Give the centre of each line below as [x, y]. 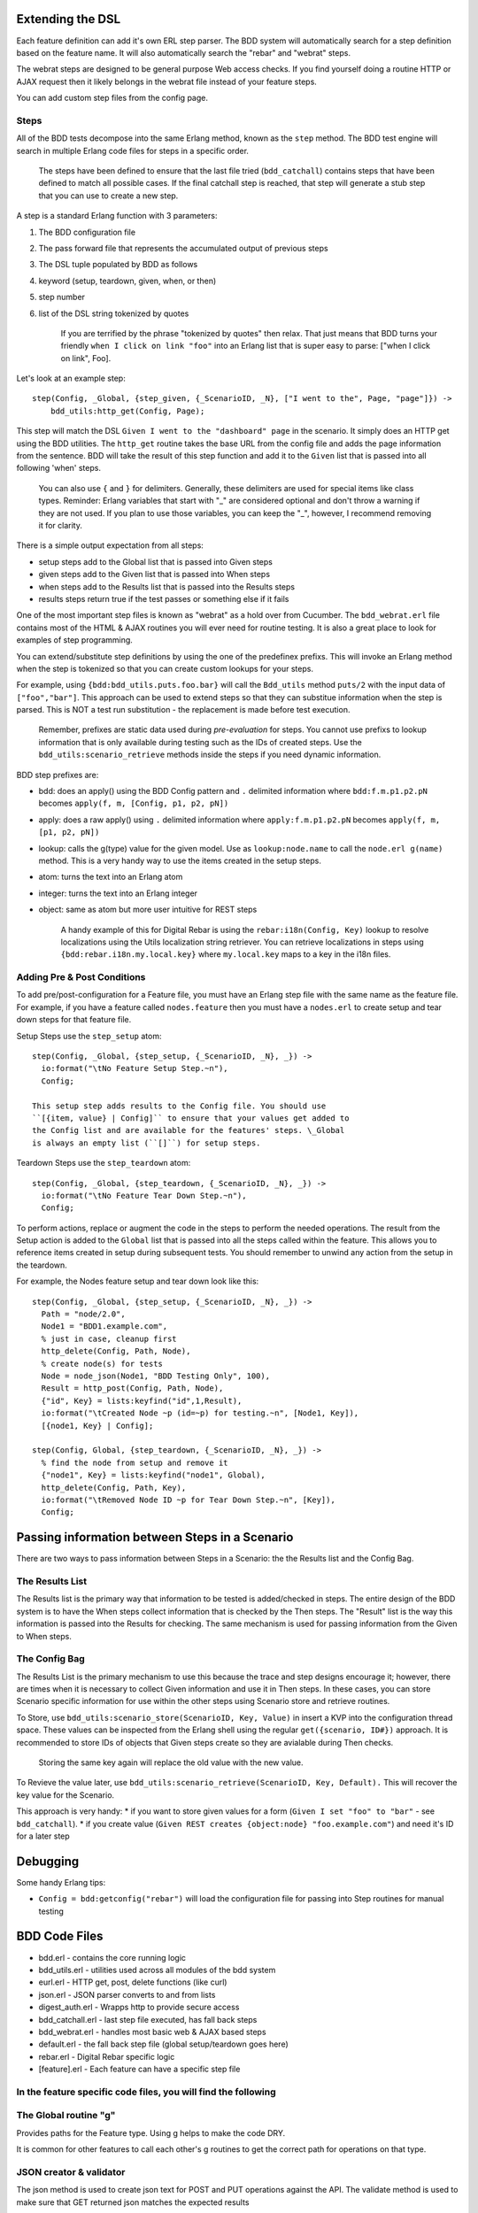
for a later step [43, 1836]
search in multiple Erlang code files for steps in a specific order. [133, 150]
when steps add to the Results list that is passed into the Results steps [167, 586]
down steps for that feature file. [74, 1020]
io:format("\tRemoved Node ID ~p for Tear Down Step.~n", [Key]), [188, 1500]
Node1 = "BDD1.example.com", [104, 1326]
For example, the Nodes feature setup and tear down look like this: [138, 1281]
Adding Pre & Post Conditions [81, 977]
